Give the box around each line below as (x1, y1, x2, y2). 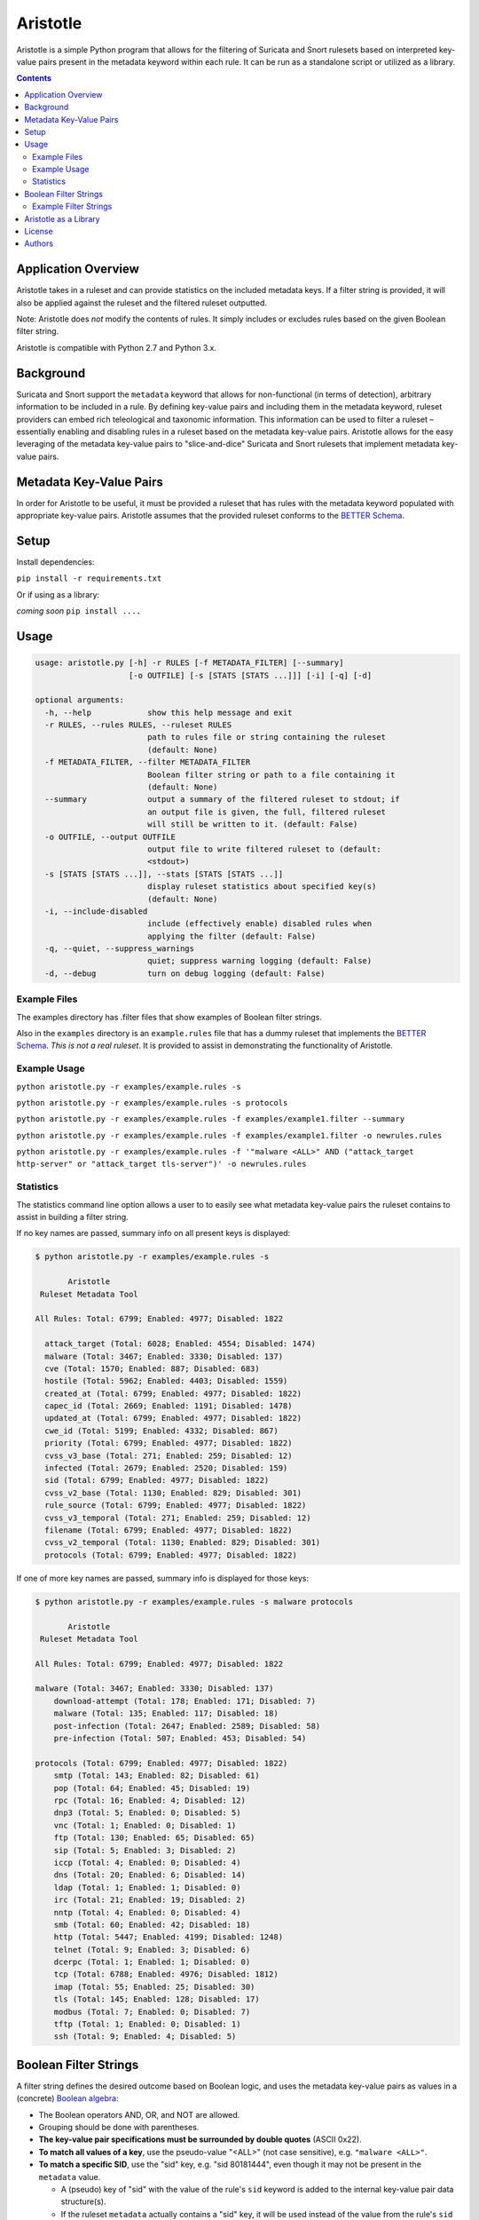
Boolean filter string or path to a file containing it (146, 769, 396, 780)
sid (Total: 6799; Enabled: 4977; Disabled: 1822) (44, 1475, 270, 1486)
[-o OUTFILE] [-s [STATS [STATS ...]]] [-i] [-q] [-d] (129, 670, 373, 680)
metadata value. (38, 2171, 101, 2182)
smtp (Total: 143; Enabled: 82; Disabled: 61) (53, 1771, 261, 1780)
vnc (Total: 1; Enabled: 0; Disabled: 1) (53, 1820, 237, 1830)
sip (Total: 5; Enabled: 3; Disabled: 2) (53, 1845, 237, 1855)
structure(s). (60, 2196, 106, 2207)
